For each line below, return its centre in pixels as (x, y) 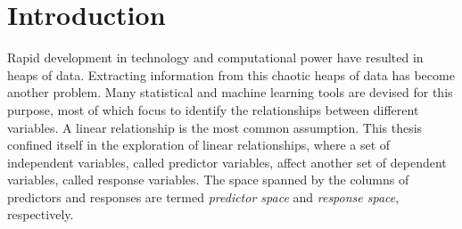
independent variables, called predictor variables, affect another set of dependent (227, 162)
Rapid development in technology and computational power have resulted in (215, 57)
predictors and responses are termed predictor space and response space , (203, 196)
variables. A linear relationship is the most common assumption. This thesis (215, 127)
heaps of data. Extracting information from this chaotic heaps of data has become (231, 74)
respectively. (41, 214)
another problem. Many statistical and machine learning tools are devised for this (230, 92)
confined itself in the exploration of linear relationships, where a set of (199, 145)
